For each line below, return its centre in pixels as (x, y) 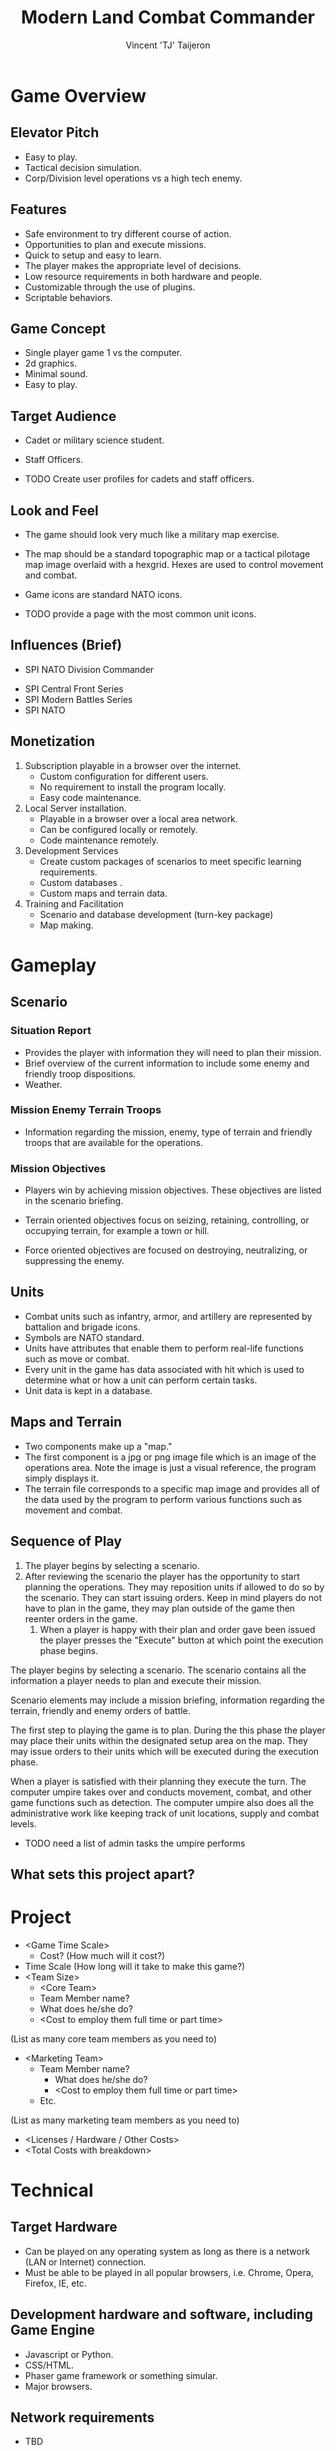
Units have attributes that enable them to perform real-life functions (164, 1348)
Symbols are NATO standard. (84, 1337)
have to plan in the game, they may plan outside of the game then (160, 1608)
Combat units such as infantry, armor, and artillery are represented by (168, 1316)
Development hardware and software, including (162, 2314)
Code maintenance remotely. (99, 840)
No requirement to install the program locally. (133, 787)
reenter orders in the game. (81, 1618)
